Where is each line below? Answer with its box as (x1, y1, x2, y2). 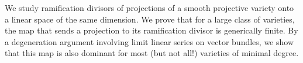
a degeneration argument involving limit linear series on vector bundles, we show (5, 35, 294, 47)
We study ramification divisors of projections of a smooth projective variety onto (5, 2, 294, 13)
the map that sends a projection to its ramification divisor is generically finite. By (5, 24, 298, 36)
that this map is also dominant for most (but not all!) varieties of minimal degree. (5, 47, 299, 59)
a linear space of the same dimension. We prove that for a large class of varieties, (5, 13, 295, 25)
